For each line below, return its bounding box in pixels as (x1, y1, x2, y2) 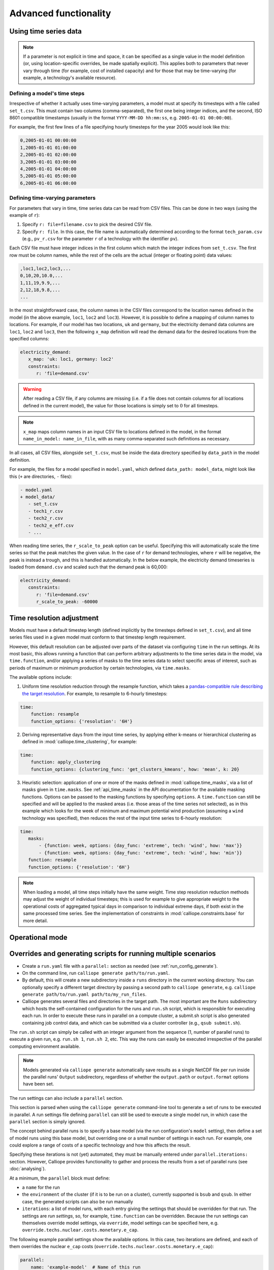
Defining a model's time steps (9, 89, 85, 97)
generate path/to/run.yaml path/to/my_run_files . (22, 991, 147, 998)
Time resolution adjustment (9, 614, 99, 622)
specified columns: (9, 335, 49, 341)
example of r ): (9, 212, 40, 218)
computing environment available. (9, 1043, 81, 1049)
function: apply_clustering (30, 759, 101, 765)
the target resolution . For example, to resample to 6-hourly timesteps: (22, 690, 167, 696)
